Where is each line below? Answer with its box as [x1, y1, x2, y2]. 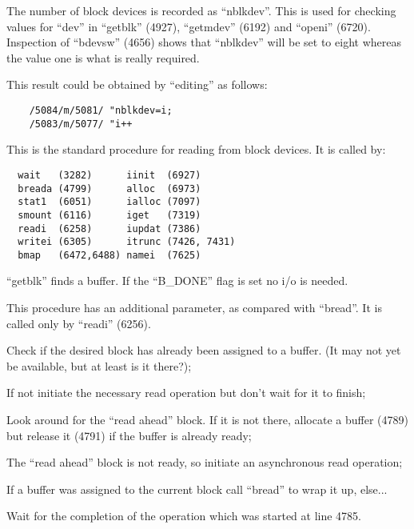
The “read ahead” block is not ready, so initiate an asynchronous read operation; [6, 454, 403, 471]
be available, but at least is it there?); [6, 357, 192, 374]
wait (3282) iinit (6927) [18, 169, 201, 181]
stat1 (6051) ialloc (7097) [18, 196, 201, 208]
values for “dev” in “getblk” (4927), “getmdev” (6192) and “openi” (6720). [6, 18, 371, 34]
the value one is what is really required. [6, 49, 200, 66]
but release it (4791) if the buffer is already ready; [6, 427, 252, 443]
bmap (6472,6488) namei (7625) [18, 249, 201, 261]
